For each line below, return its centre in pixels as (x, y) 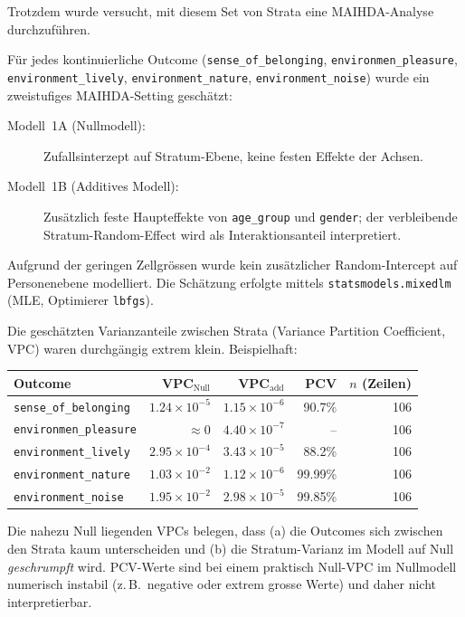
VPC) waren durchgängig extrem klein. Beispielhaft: (152, 348)
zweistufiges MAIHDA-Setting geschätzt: (120, 95)
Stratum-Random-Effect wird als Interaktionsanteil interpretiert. (223, 234)
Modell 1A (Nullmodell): (76, 125)
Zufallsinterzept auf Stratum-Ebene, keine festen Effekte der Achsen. (233, 155)
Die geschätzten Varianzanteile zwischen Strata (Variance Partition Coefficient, (227, 331)
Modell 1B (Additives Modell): (93, 186)
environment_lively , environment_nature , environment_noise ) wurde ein (218, 76)
